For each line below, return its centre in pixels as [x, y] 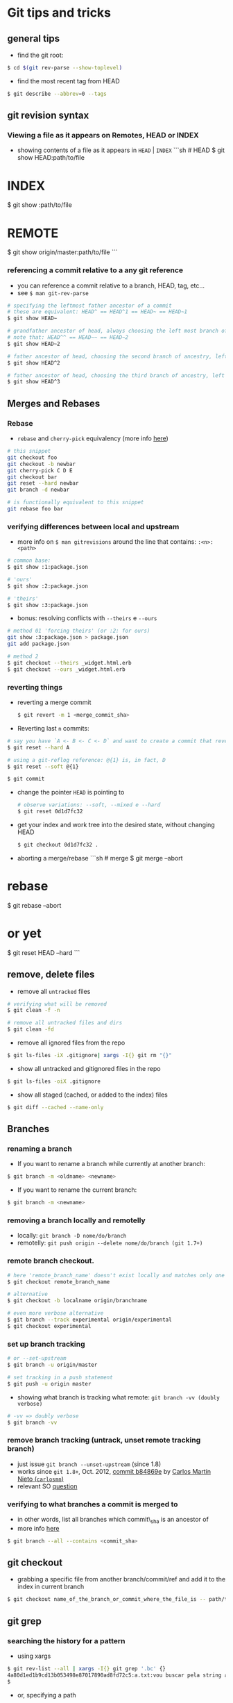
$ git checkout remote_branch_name [59, 1282]
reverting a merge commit [54, 702]
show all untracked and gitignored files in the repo [89, 1068]
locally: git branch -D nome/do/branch [72, 1236]
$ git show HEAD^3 [34, 382]
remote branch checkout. [51, 1261]
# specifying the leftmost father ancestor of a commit [89, 306]
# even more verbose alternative [55, 1313]
